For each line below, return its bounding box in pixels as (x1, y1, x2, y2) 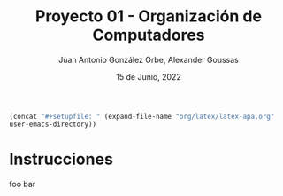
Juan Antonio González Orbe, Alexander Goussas (58, 54, 239, 65)
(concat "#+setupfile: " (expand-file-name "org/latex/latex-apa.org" (9, 112, 275, 121)
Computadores (92, 25, 205, 45)
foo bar (9, 178, 36, 189)
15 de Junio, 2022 (116, 71, 181, 82)
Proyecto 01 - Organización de (34, 6, 263, 27)
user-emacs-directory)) (9, 120, 97, 129)
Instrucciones (9, 149, 113, 169)
